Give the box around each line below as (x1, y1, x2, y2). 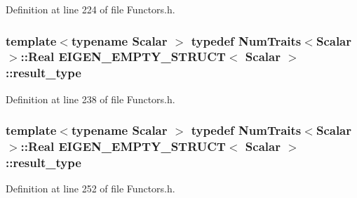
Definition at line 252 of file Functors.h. (6, 181, 175, 196)
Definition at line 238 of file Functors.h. (6, 91, 175, 106)
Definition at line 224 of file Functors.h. (6, 2, 175, 16)
